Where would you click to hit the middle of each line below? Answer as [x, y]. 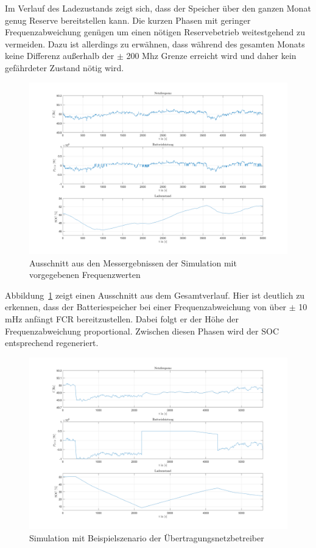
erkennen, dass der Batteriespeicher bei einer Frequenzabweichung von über [146, 307]
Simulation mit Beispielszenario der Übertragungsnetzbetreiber [147, 537]
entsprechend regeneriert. [52, 343]
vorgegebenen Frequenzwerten [85, 275]
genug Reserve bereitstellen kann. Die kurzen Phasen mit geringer [128, 20]
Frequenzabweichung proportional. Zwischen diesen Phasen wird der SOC [142, 331]
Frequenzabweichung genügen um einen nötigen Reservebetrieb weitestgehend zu [155, 32]
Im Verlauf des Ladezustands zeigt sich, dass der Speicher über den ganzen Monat [158, 8]
